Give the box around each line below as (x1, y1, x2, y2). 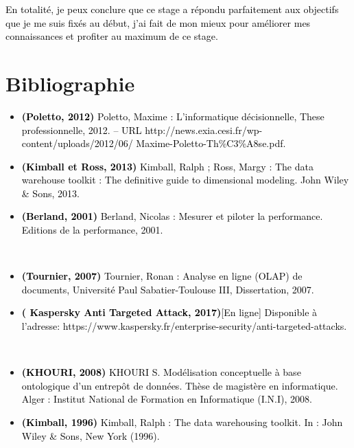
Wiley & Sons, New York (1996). (21, 428, 160, 443)
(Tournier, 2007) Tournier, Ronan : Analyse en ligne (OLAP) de (21, 269, 303, 283)
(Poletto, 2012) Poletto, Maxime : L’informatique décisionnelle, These (21, 109, 324, 123)
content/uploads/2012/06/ (21, 136, 133, 150)
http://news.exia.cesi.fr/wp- (145, 122, 263, 137)
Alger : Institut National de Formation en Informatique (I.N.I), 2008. (21, 392, 312, 406)
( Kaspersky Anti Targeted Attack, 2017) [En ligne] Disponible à (21, 305, 318, 320)
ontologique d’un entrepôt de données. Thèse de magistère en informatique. (21, 378, 338, 392)
